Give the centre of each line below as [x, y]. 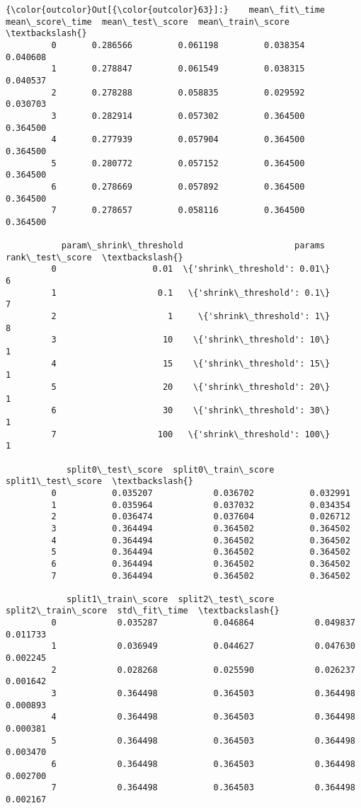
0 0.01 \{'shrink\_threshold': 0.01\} [191, 269]
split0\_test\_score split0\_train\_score [170, 469]
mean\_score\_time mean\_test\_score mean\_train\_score [148, 22]
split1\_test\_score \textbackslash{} [99, 481]
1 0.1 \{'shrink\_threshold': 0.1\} [191, 293]
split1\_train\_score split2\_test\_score [170, 599]
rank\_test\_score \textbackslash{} [94, 257]
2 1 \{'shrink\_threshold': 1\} [191, 317]
